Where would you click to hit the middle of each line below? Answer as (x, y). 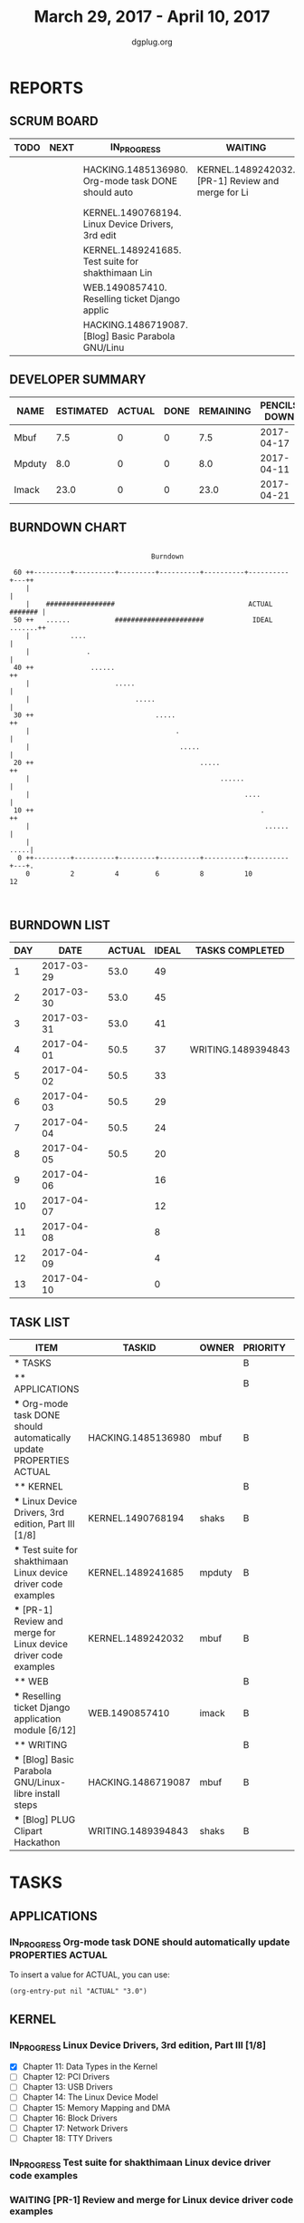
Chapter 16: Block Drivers (70, 2118)
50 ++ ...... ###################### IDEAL (143, 620)
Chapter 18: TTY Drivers (67, 2138)
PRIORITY (265, 1348)
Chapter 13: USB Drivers (67, 2087)
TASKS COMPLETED (240, 951)
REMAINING (225, 411)
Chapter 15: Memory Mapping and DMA (96, 2107)
